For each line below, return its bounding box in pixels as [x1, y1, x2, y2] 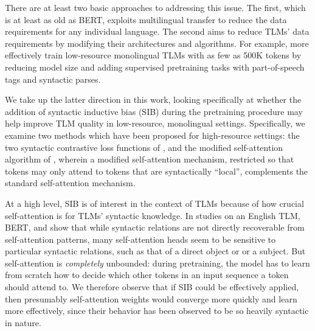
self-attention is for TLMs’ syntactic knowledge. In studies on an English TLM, [5, 209, 300, 221]
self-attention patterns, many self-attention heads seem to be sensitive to [5, 232, 276, 245]
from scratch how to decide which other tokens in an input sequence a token [5, 268, 289, 281]
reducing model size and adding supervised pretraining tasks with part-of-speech [5, 60, 305, 73]
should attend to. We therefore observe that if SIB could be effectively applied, [5, 280, 299, 293]
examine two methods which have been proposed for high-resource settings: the [5, 128, 300, 141]
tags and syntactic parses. [5, 72, 101, 85]
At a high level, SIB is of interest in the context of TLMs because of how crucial [5, 197, 304, 209]
